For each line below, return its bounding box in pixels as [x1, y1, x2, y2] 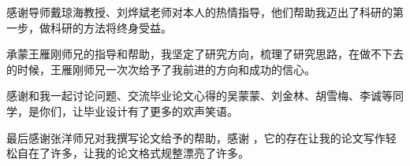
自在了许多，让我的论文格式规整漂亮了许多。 [17, 145, 249, 161]
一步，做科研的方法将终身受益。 [6, 19, 172, 35]
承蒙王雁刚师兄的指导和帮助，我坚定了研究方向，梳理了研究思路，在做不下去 [6, 46, 404, 62]
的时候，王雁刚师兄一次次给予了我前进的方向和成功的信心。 [6, 61, 315, 77]
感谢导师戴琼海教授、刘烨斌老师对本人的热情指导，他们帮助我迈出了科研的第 [6, 4, 404, 20]
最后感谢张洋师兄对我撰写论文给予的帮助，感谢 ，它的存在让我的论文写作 [6, 129, 386, 146]
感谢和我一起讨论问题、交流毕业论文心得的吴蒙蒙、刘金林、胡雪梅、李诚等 [6, 87, 393, 104]
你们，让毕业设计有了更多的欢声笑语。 [39, 102, 238, 119]
